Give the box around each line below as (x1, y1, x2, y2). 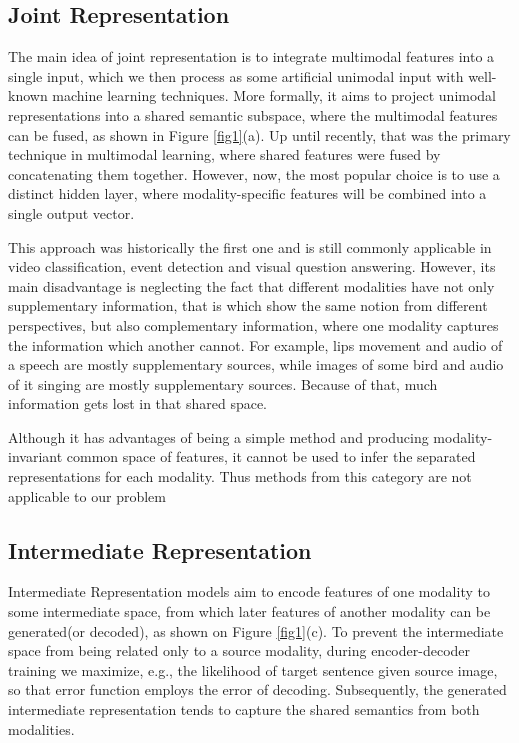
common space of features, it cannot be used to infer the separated (66, 446, 476, 467)
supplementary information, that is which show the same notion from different (8, 295, 488, 316)
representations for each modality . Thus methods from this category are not (8, 466, 472, 487)
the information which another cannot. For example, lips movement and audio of (8, 334, 503, 355)
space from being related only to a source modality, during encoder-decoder (8, 640, 471, 661)
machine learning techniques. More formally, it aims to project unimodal (52, 85, 497, 106)
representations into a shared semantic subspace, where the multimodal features (8, 104, 498, 125)
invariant (8, 446, 63, 467)
